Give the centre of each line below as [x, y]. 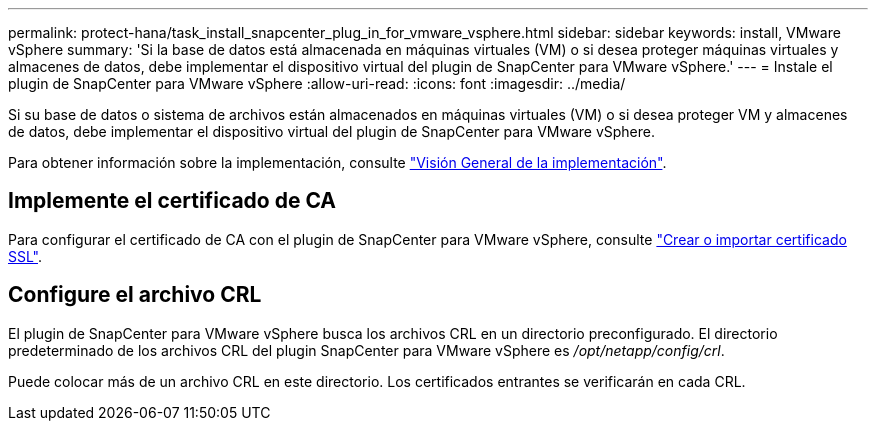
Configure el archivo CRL [135, 295]
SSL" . [25, 256]
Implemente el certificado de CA [172, 201]
